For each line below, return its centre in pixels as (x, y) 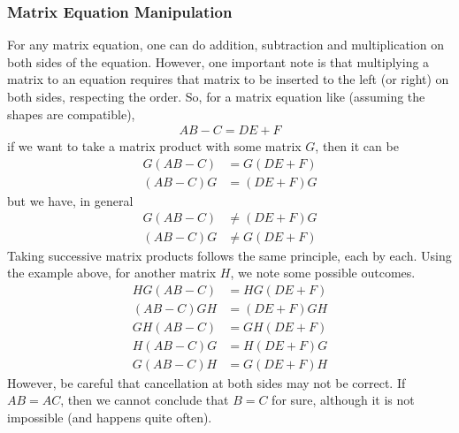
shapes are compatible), (71, 114)
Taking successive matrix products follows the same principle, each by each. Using (229, 255)
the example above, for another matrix (112, 273)
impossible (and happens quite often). (110, 418)
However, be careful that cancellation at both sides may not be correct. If (207, 382)
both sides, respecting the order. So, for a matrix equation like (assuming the (216, 96)
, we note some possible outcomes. (323, 273)
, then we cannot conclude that (145, 400)
